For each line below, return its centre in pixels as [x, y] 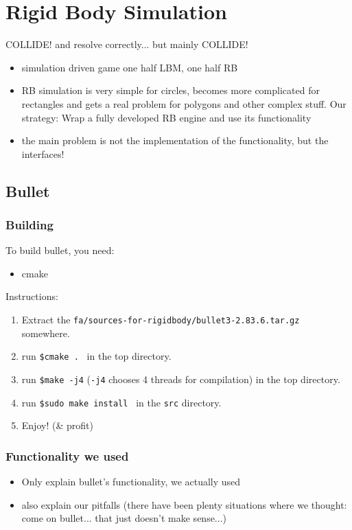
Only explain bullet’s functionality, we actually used [131, 482]
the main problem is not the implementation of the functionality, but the [175, 140]
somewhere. [46, 333]
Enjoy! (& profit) [57, 425]
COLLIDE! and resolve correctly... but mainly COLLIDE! [127, 44]
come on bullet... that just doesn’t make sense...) [124, 518]
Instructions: [32, 296]
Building [30, 224]
